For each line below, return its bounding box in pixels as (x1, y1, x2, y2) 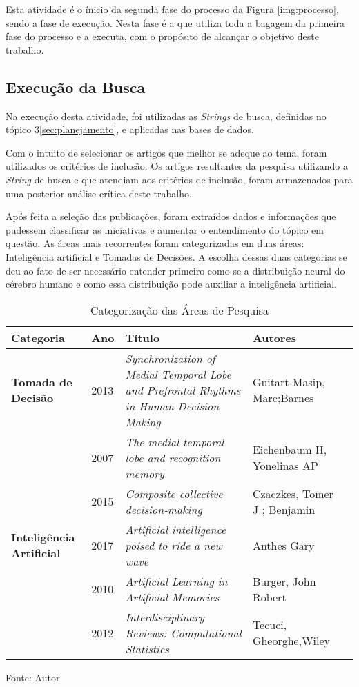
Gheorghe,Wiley (252, 633, 331, 649)
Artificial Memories (125, 588, 220, 605)
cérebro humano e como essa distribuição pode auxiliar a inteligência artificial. (6, 277, 337, 291)
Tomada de (11, 374, 72, 390)
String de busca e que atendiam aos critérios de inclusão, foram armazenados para (6, 172, 353, 186)
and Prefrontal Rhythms (125, 381, 241, 398)
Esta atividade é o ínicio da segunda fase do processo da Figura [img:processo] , (6, 2, 339, 16)
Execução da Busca (6, 76, 146, 97)
